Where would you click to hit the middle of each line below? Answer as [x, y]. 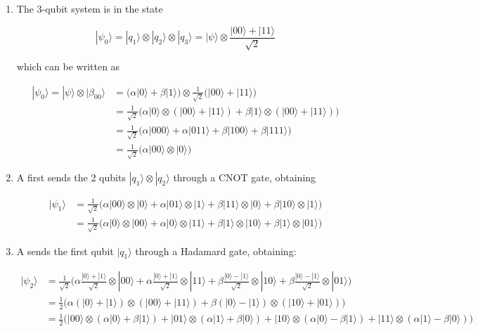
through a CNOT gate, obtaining [245, 177]
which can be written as [68, 66]
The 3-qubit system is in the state [90, 8]
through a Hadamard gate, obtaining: [216, 251]
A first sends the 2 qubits [71, 177]
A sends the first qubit [65, 251]
